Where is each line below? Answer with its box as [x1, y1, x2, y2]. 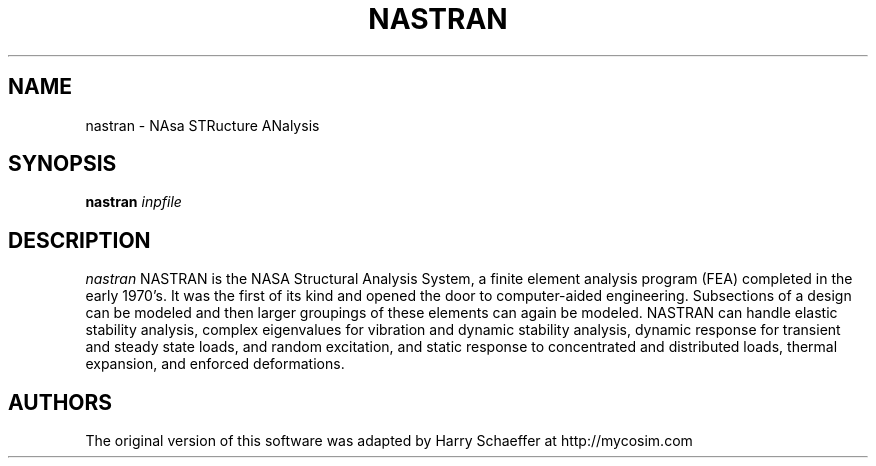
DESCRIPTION [8, 227, 151, 253]
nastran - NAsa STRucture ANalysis [85, 116, 320, 134]
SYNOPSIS [8, 151, 117, 177]
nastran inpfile [85, 193, 182, 211]
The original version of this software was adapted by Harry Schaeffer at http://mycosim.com [85, 432, 693, 450]
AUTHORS [8, 389, 113, 415]
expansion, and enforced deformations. [85, 355, 345, 373]
